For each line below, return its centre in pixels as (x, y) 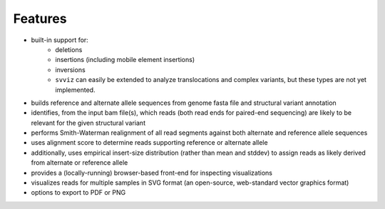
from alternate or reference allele (79, 163)
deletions (69, 49)
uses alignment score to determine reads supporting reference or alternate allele (149, 143)
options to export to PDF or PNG (78, 193)
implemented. (75, 90)
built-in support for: (60, 40)
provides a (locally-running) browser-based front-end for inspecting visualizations (152, 173)
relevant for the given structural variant (88, 123)
